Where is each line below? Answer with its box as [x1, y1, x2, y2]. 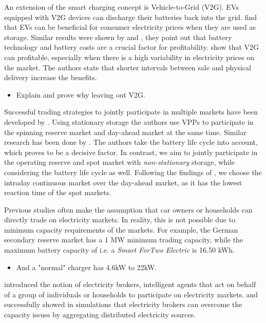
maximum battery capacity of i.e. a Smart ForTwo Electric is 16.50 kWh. [4, 244, 235, 255]
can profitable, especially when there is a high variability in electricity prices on [4, 51, 254, 62]
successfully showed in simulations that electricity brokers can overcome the [4, 299, 242, 310]
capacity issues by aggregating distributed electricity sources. [4, 309, 196, 320]
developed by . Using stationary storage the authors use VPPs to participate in [4, 116, 254, 127]
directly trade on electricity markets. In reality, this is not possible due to [4, 214, 236, 225]
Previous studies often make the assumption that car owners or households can [4, 204, 253, 215]
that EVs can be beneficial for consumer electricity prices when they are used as [4, 22, 256, 32]
